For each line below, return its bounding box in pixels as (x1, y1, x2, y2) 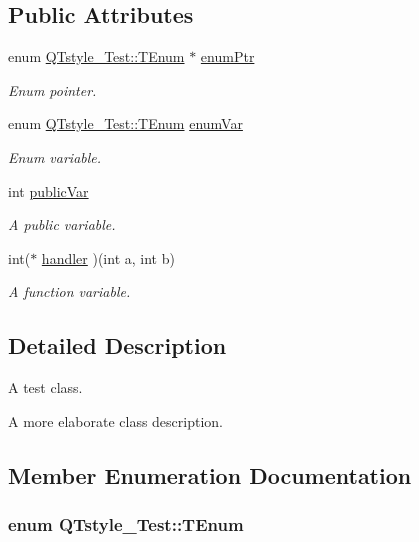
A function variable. (8, 281, 131, 302)
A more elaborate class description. (8, 410, 223, 431)
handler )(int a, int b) (41, 247, 175, 268)
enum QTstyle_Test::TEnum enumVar (8, 113, 243, 134)
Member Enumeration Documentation (8, 459, 412, 490)
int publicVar (8, 180, 89, 201)
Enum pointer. (8, 79, 97, 100)
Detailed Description (8, 330, 227, 361)
